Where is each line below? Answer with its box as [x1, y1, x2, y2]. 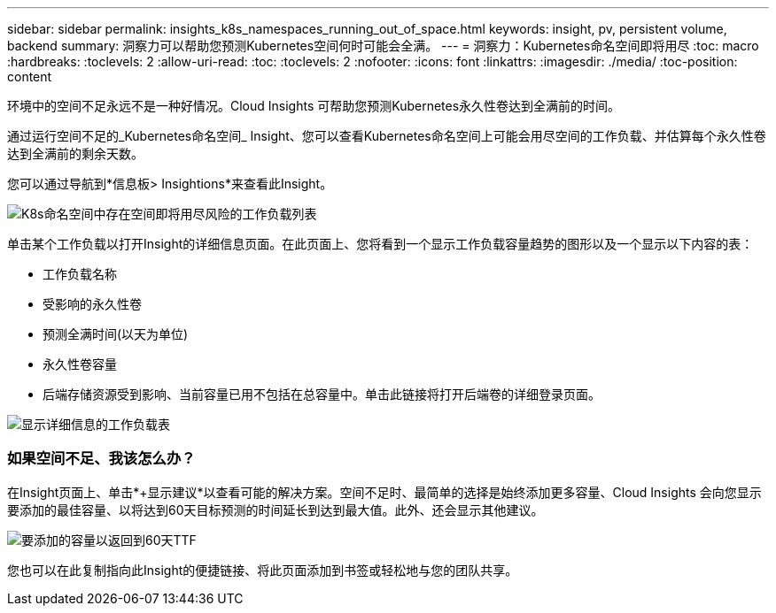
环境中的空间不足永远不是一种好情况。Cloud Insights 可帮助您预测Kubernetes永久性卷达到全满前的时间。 [7, 98, 621, 113]
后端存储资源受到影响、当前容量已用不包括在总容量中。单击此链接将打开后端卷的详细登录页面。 [43, 387, 601, 402]
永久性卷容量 [43, 356, 117, 372]
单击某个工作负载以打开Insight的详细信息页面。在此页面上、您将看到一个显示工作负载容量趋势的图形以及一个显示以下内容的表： [7, 236, 754, 251]
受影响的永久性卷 [43, 296, 142, 311]
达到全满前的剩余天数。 [7, 146, 144, 161]
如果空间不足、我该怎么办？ [7, 449, 196, 468]
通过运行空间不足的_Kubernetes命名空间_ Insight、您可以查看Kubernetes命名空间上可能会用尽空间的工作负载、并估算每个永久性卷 [7, 128, 766, 143]
